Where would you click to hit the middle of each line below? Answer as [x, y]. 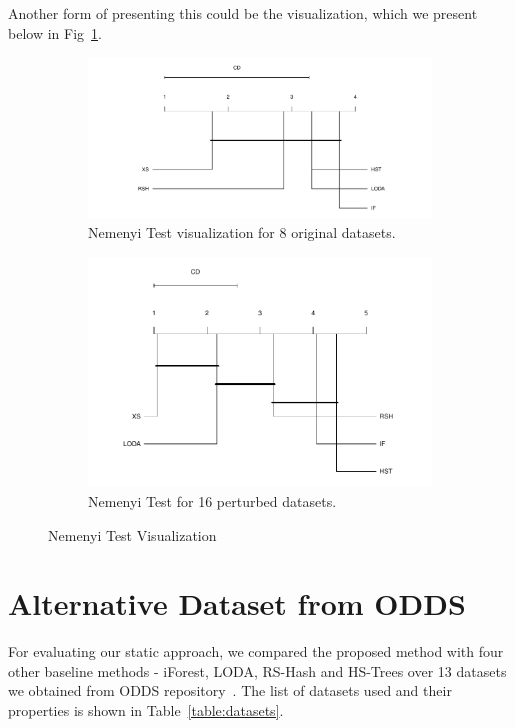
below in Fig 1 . [55, 32]
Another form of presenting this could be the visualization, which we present [243, 13]
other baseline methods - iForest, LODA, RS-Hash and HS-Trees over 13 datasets [257, 670]
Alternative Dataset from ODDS [237, 603]
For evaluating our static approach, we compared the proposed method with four [256, 651]
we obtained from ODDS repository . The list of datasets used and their [230, 690]
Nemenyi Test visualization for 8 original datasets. [242, 232]
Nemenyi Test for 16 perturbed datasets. [212, 500]
